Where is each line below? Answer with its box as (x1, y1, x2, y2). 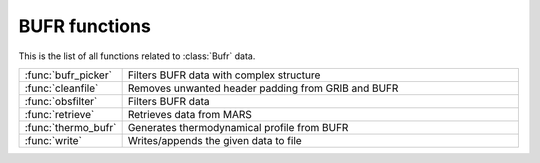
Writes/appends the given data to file (127, 133, 302, 147)
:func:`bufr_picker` (24, 68, 112, 82)
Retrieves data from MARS (127, 107, 252, 121)
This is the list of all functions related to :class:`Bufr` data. (18, 50, 256, 62)
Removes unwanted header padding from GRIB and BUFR (127, 81, 399, 95)
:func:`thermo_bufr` (24, 120, 117, 134)
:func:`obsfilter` (24, 94, 98, 108)
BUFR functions (18, 15, 152, 37)
